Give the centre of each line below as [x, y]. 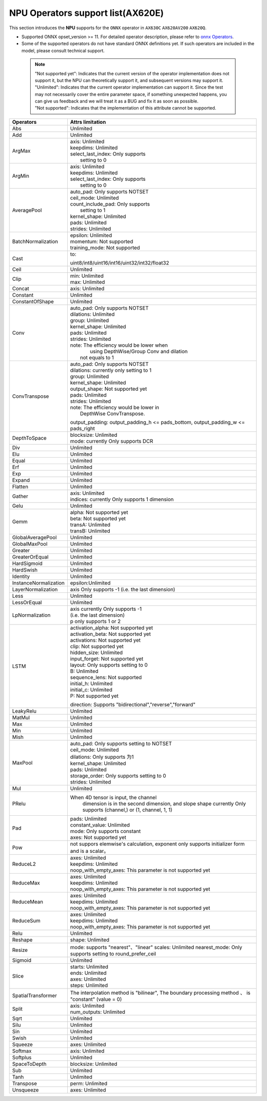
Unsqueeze [25, 1090]
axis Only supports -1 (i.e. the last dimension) [123, 589]
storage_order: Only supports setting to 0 [118, 776]
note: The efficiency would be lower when [119, 345]
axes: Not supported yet [98, 837]
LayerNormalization [35, 589]
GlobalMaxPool [30, 544]
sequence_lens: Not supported [106, 677]
